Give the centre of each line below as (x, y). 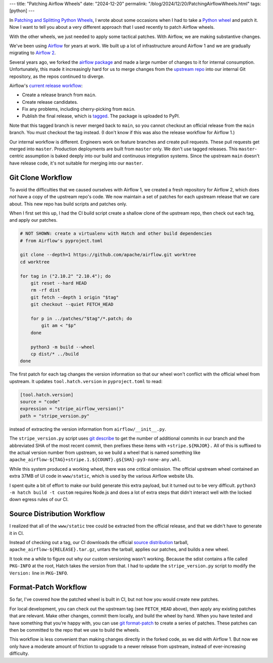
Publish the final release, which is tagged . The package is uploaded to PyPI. (101, 116)
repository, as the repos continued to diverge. (57, 76)
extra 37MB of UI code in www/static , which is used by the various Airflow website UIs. (102, 476)
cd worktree (35, 262)
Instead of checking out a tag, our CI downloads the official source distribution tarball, (99, 543)
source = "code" (40, 402)
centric (17, 156)
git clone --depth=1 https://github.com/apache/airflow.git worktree (108, 255)
